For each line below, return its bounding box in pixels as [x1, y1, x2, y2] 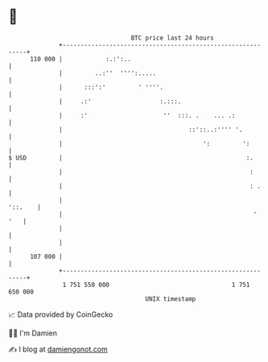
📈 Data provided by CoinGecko [8, 310, 113, 319]
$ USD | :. [8, 153, 254, 162]
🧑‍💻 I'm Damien [8, 328, 58, 338]
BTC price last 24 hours [130, 34, 215, 42]
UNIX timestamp [145, 294, 196, 303]
